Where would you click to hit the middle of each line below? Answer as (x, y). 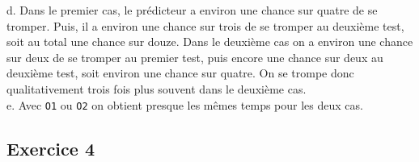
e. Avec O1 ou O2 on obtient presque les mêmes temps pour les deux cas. (185, 104)
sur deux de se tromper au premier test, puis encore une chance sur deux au (195, 57)
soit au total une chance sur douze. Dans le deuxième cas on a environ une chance (210, 42)
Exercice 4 (51, 148)
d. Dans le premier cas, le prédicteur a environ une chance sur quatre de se (192, 10)
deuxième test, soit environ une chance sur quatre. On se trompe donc (180, 73)
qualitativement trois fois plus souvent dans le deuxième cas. (157, 88)
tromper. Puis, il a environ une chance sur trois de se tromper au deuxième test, (205, 25)
